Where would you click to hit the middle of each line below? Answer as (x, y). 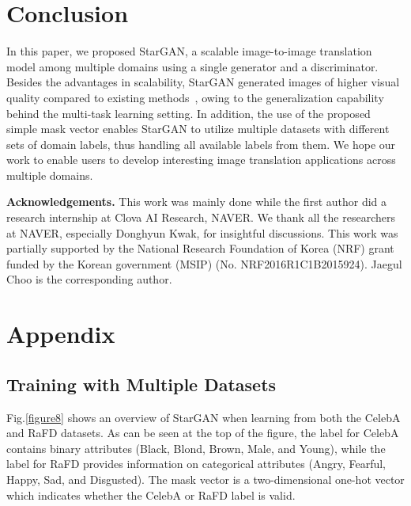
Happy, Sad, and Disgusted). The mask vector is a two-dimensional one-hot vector (205, 479)
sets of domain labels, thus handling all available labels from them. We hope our (201, 144)
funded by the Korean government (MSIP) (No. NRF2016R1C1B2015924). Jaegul (204, 263)
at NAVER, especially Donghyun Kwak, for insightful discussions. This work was (202, 232)
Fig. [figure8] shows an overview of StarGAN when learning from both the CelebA (204, 417)
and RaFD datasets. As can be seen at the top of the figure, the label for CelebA (203, 433)
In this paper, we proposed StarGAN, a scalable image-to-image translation (189, 51)
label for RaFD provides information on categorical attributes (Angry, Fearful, (196, 464)
